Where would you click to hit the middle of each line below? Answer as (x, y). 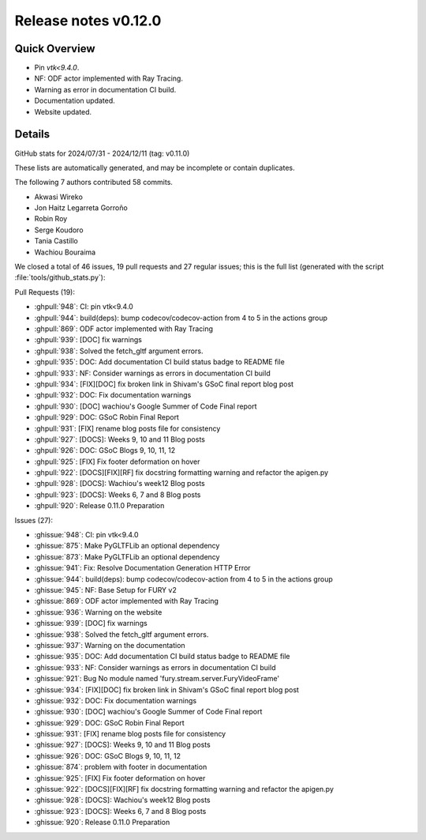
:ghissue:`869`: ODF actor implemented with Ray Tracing (126, 601)
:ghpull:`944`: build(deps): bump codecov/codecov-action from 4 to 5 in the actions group (181, 318)
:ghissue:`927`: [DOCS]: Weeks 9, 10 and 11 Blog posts (122, 745)
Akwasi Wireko (58, 197)
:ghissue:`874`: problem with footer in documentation (121, 767)
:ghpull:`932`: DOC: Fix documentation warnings (113, 395)
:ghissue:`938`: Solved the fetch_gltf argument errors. (121, 634)
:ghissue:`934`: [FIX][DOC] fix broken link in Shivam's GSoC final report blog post (167, 689)
